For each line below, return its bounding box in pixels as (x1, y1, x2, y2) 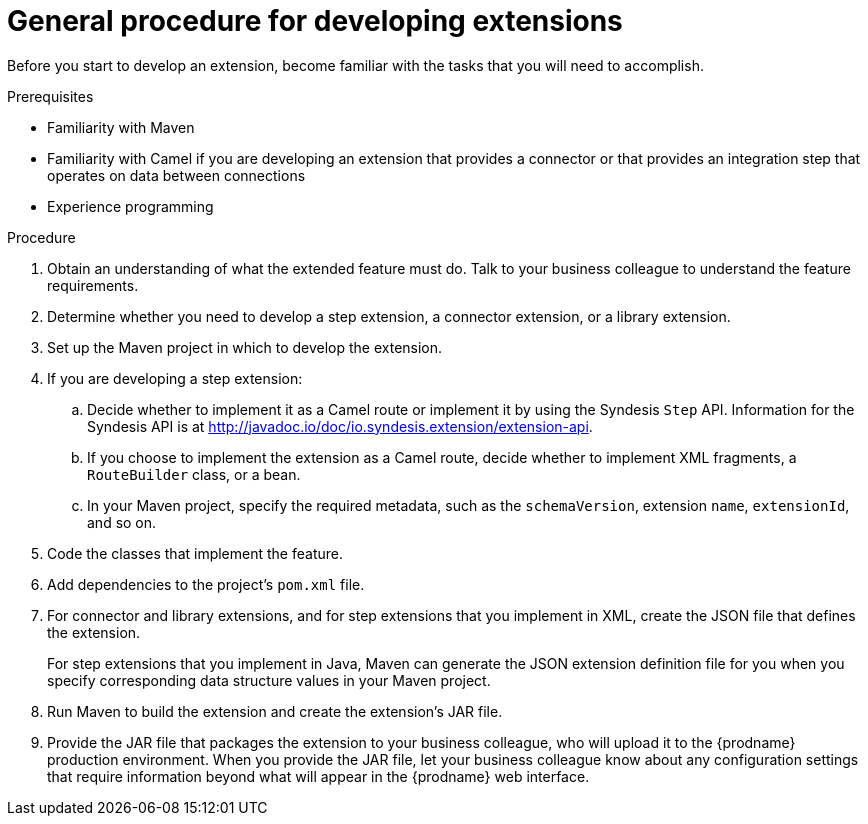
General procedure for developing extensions (7, 4, 623, 38)
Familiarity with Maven (47, 118, 195, 136)
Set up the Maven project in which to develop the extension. (47, 338, 443, 356)
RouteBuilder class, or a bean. (87, 465, 301, 483)
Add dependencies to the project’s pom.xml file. (47, 575, 365, 593)
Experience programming (47, 197, 214, 215)
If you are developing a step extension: (47, 369, 303, 387)
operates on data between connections (47, 166, 306, 184)
